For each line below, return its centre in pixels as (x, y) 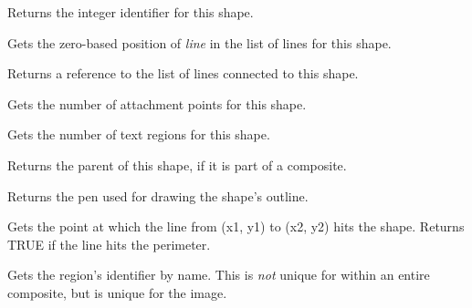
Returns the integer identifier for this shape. (131, 12)
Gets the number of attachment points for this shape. (157, 103)
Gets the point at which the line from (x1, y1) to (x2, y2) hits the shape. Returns (236, 226)
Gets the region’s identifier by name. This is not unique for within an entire (219, 275)
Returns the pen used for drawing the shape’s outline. (158, 195)
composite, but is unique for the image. (117, 292)
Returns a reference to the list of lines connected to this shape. (183, 73)
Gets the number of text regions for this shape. (139, 134)
